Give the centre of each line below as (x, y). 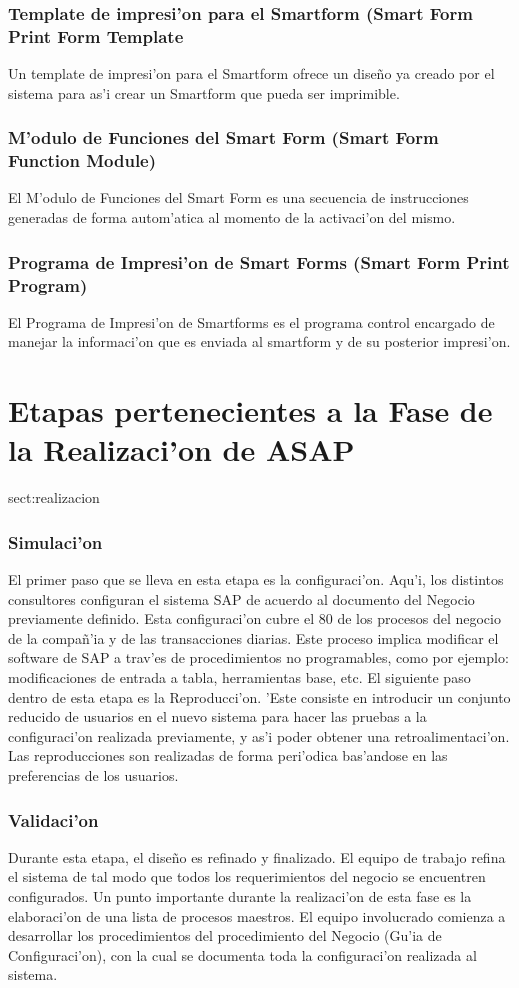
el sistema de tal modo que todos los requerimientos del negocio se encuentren (247, 876)
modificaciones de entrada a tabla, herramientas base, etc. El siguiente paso (239, 677)
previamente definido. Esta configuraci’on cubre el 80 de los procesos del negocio (254, 618)
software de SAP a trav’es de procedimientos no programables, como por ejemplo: (258, 657)
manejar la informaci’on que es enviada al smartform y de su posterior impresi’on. (259, 341)
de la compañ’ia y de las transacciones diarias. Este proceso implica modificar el (253, 637)
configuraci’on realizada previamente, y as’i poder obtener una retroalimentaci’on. (259, 735)
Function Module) (82, 160)
